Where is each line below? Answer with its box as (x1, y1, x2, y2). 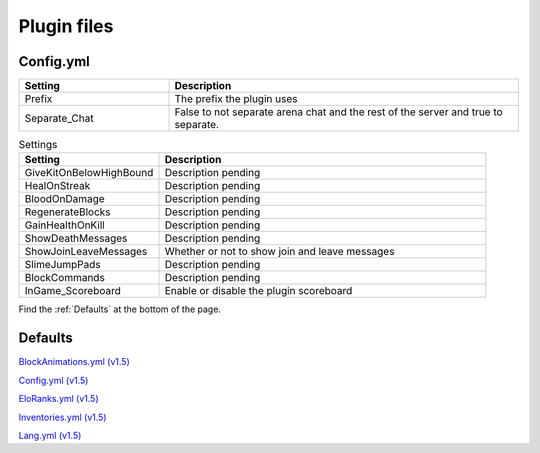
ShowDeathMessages (24, 231, 128, 245)
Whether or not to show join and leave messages (164, 245, 395, 259)
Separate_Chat (24, 111, 94, 125)
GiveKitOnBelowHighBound (24, 166, 154, 180)
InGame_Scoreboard (24, 284, 122, 298)
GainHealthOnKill (24, 218, 105, 232)
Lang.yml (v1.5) (18, 429, 82, 441)
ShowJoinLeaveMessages (24, 245, 148, 259)
